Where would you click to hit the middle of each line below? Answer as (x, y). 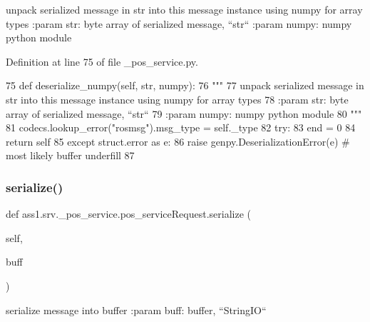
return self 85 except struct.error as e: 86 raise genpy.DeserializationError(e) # (178, 141)
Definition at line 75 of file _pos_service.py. (102, 61)
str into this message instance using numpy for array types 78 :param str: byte (177, 99)
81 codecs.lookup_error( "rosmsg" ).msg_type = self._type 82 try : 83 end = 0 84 (181, 127)
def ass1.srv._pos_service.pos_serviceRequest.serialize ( (129, 214)
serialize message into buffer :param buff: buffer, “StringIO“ (136, 310)
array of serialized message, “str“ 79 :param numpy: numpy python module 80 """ (184, 113)
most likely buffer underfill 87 (70, 155)
